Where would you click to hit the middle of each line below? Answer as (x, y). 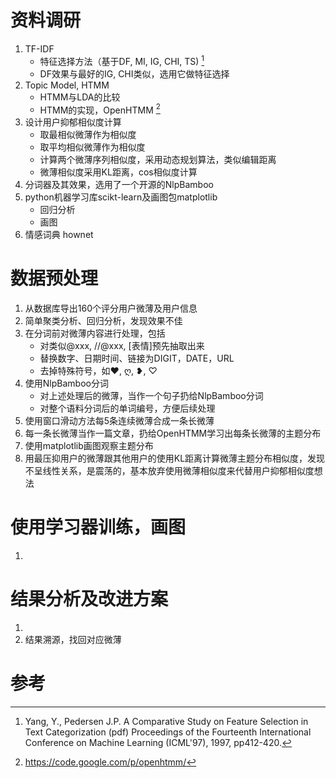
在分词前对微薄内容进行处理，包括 (95, 333)
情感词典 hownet (59, 235)
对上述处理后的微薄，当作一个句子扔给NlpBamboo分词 (151, 396)
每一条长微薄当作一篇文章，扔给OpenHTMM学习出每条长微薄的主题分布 (173, 433)
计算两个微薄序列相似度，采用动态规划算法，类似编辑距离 (158, 160)
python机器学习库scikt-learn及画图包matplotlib (121, 197)
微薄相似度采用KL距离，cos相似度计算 (118, 172)
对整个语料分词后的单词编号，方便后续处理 (127, 408)
